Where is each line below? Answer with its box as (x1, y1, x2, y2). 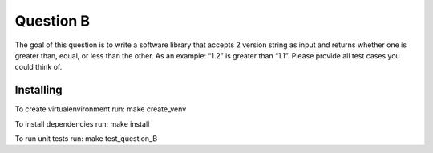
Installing (14, 83, 63, 97)
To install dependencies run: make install (14, 119, 150, 128)
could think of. (14, 62, 63, 72)
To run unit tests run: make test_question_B (14, 134, 158, 143)
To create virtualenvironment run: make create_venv (14, 104, 187, 114)
